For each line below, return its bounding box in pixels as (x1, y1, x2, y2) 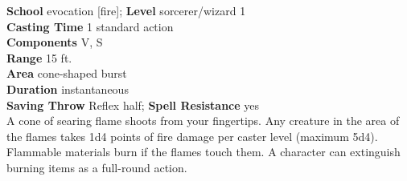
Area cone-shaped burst (6, 65, 127, 82)
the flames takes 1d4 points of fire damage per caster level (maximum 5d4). (6, 127, 378, 144)
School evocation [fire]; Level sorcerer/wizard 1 (6, 2, 246, 18)
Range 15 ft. (6, 49, 72, 66)
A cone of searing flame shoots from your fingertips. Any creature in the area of (6, 112, 400, 129)
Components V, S (6, 34, 103, 50)
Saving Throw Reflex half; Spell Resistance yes (6, 96, 260, 113)
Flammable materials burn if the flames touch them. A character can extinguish (6, 143, 401, 160)
